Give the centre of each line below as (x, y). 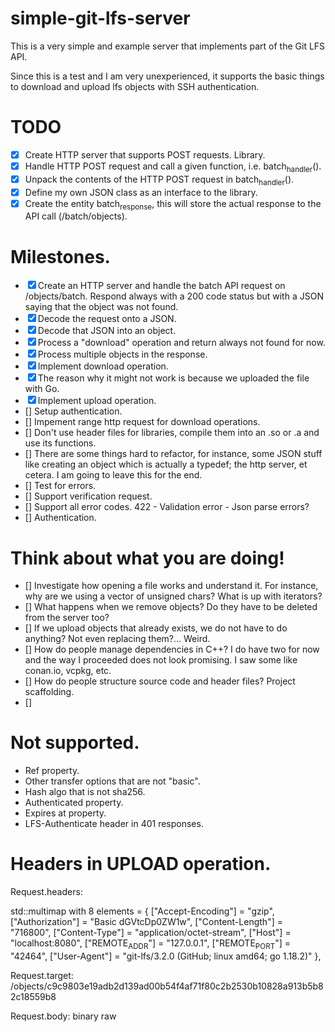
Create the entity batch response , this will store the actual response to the (173, 204)
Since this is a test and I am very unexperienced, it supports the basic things (167, 76)
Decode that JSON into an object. (107, 331)
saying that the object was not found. (101, 307)
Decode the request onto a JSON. (107, 319)
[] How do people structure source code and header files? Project (160, 681)
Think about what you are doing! (147, 558)
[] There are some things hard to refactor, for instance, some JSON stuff (173, 454)
